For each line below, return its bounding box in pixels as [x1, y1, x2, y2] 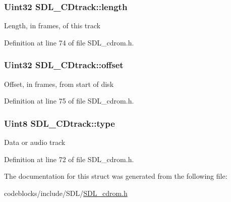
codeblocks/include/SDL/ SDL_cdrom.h [4, 187, 128, 198]
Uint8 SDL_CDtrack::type [4, 117, 115, 129]
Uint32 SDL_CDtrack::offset [4, 59, 124, 71]
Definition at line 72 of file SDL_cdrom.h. [4, 154, 134, 164]
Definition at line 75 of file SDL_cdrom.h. [4, 95, 134, 106]
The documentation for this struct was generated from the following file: [4, 171, 227, 181]
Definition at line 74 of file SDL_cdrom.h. [4, 37, 134, 47]
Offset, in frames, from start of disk [4, 78, 114, 89]
